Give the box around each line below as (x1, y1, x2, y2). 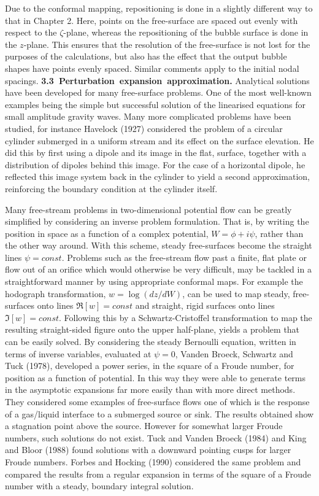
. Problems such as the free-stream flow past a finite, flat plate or (61, 250, 307, 263)
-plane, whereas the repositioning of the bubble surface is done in (63, 26, 309, 39)
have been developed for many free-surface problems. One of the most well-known (5, 86, 312, 99)
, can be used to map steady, (182, 287, 290, 300)
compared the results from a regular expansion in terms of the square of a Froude (5, 467, 312, 480)
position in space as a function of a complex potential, (5, 227, 209, 239)
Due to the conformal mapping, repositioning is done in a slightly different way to (5, 2, 313, 14)
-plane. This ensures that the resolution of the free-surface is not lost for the (23, 37, 310, 50)
